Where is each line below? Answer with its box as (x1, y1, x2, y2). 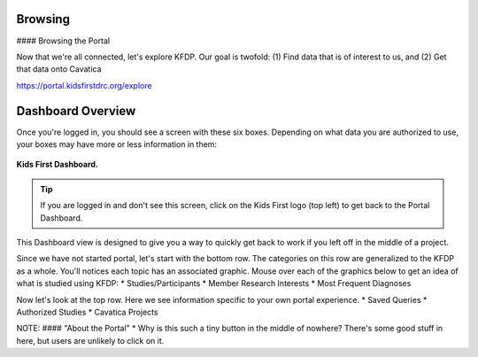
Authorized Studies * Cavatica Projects (16, 307, 158, 317)
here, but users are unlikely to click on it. (16, 335, 165, 345)
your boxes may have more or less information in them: (16, 138, 217, 150)
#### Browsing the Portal (16, 35, 111, 46)
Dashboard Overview (16, 103, 136, 119)
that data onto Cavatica (16, 64, 102, 74)
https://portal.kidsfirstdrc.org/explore (16, 80, 152, 90)
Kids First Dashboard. (16, 159, 99, 170)
